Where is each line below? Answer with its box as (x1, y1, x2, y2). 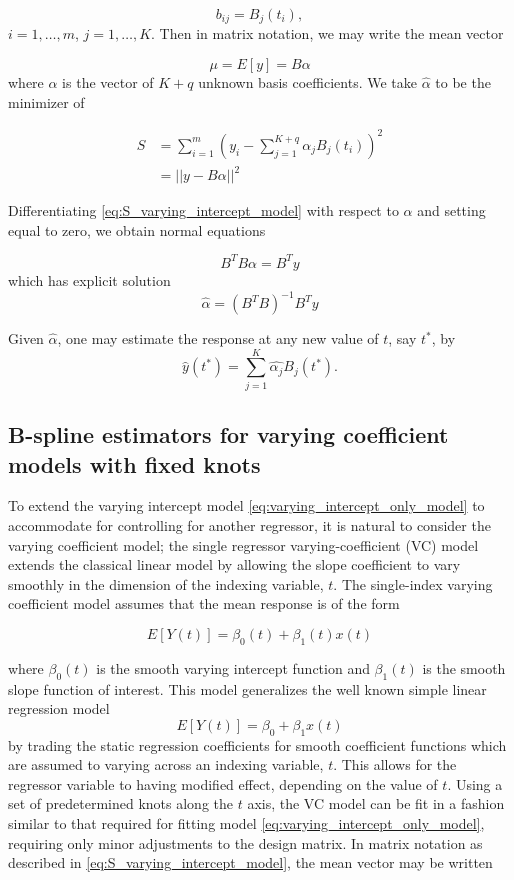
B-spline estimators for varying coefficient (8, 419, 449, 450)
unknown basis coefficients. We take (198, 72, 417, 93)
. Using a (447, 773, 503, 794)
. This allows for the (333, 754, 457, 775)
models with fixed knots (8, 448, 261, 479)
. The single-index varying (333, 573, 493, 594)
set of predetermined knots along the (8, 793, 234, 814)
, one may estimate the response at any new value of (57, 328, 379, 349)
